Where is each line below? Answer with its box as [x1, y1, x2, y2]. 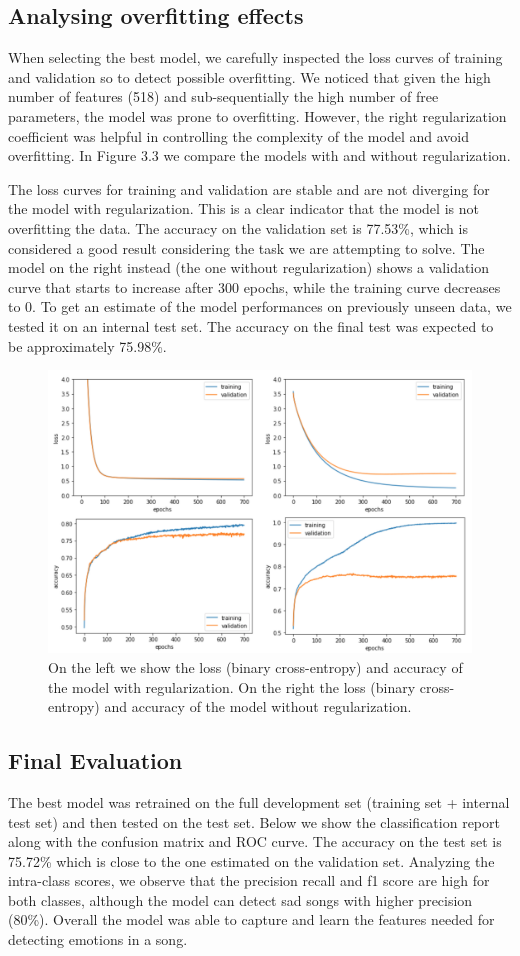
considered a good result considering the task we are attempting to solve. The [8, 237, 485, 258]
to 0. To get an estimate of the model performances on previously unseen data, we [8, 296, 512, 317]
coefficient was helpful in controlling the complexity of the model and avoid [8, 125, 469, 146]
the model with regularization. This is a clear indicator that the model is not [8, 198, 479, 219]
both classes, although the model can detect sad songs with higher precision [8, 889, 473, 910]
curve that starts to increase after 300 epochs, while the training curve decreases [8, 276, 501, 297]
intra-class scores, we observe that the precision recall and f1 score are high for [8, 870, 490, 891]
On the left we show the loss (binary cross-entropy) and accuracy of [48, 656, 463, 677]
